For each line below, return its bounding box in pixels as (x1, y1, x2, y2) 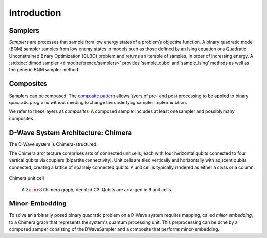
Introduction (9, 7, 61, 18)
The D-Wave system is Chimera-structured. (9, 141, 98, 147)
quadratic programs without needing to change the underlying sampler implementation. (9, 99, 187, 105)
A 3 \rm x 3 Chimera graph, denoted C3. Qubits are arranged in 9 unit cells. (21, 186, 173, 192)
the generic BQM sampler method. (9, 67, 80, 72)
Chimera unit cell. (9, 175, 45, 181)
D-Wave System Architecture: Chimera (9, 128, 132, 136)
